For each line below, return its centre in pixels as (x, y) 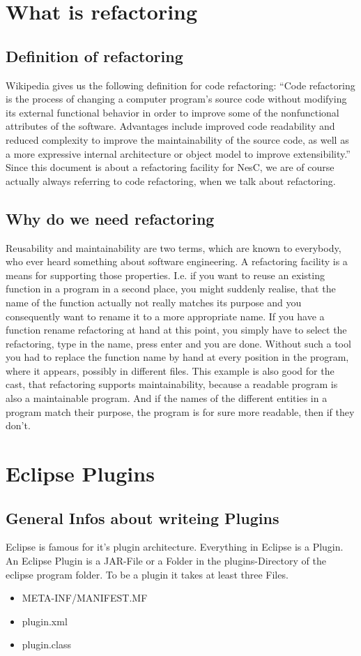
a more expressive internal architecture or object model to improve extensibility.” (178, 153)
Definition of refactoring (94, 55)
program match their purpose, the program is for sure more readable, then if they (180, 411)
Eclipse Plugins (80, 474)
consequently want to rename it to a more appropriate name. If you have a (165, 316)
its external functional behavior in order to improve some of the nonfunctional (172, 112)
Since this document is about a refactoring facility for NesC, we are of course (170, 167)
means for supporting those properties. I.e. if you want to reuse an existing (165, 275)
